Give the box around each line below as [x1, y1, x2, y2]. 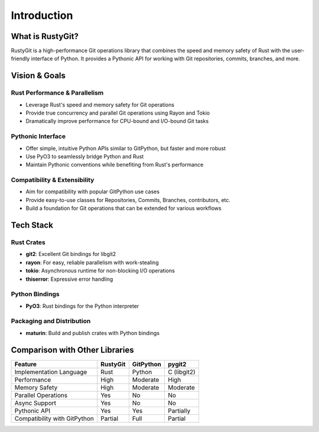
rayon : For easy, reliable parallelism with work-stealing [25, 259, 159, 266]
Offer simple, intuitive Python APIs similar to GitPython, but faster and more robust [25, 145, 226, 152]
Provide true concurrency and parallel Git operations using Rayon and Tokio [25, 109, 210, 116]
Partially [167, 407, 191, 415]
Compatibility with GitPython [14, 414, 94, 423]
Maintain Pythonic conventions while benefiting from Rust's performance [25, 161, 204, 168]
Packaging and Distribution [11, 317, 91, 325]
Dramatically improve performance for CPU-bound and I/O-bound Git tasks [25, 118, 209, 125]
